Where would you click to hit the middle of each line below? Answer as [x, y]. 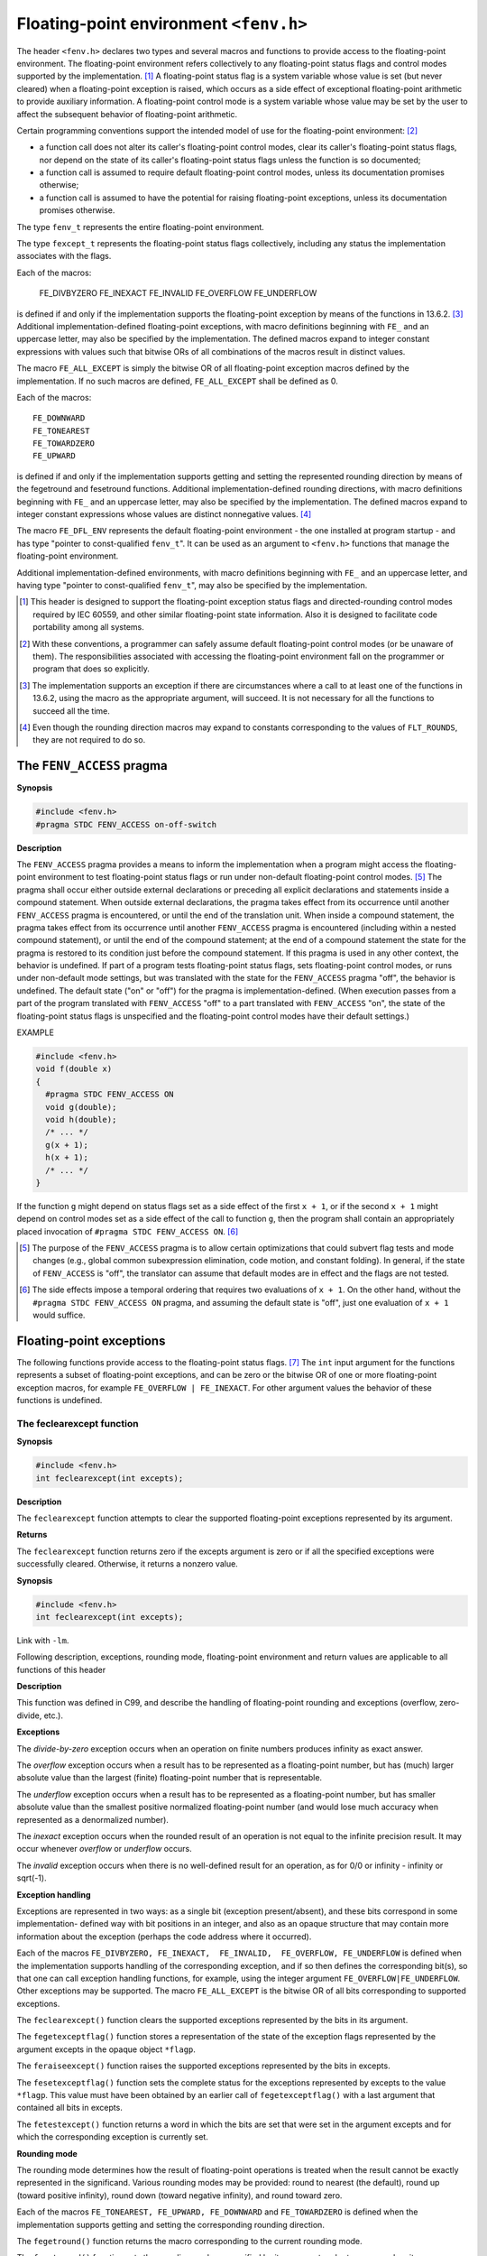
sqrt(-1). [32, 1878]
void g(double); [81, 1107]
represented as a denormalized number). [92, 1819]
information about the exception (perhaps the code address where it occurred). [164, 1937]
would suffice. [59, 1315]
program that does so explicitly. [92, 669]
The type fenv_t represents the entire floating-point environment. [141, 227]
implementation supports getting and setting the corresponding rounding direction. [170, 2224]
